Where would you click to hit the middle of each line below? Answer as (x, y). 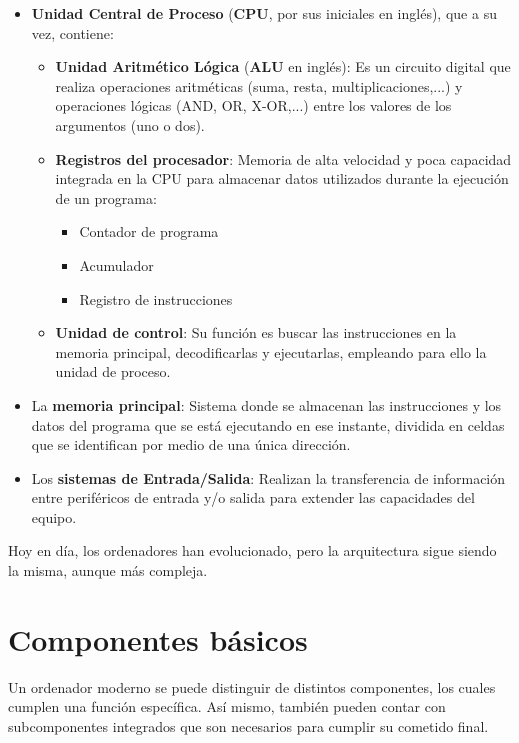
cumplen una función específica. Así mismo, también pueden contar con (227, 706)
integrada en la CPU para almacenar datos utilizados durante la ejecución (282, 178)
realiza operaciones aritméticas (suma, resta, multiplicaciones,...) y (259, 85)
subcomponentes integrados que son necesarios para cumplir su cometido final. (248, 725)
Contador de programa (149, 231)
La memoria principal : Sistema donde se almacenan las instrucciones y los (266, 404)
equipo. (54, 516)
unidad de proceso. (113, 371)
